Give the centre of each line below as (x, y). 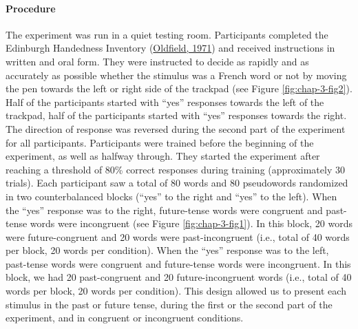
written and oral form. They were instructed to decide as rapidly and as (157, 61)
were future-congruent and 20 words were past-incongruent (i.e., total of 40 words (178, 236)
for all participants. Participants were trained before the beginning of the (160, 142)
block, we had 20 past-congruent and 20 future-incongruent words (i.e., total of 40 (179, 277)
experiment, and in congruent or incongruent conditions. (125, 318)
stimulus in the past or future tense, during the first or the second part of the (169, 304)
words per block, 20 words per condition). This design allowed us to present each (176, 291)
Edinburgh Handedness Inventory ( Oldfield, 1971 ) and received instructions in (170, 48)
